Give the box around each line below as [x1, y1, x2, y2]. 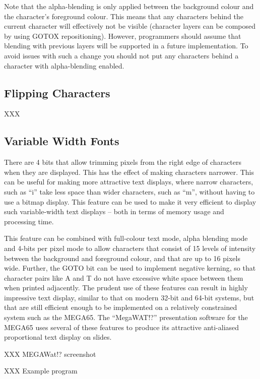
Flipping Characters [4, 85, 110, 100]
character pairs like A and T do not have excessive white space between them [4, 272, 243, 283]
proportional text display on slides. [4, 332, 112, 342]
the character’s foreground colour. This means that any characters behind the [4, 11, 244, 21]
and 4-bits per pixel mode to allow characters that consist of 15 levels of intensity [4, 242, 256, 253]
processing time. [4, 216, 54, 226]
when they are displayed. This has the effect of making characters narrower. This [4, 166, 254, 177]
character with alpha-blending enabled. [4, 60, 124, 71]
